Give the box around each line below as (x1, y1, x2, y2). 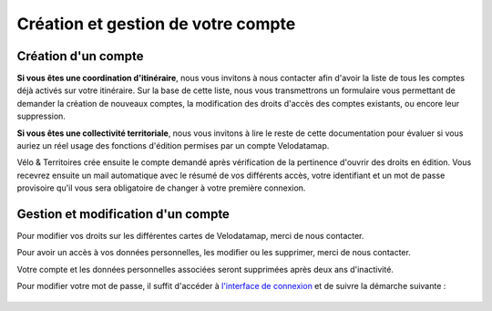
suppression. (16, 110, 66, 122)
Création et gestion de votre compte (16, 14, 296, 34)
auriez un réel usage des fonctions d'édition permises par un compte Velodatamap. (16, 140, 330, 151)
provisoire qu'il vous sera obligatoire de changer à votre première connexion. (16, 182, 306, 193)
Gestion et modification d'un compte (16, 206, 230, 222)
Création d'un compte (16, 48, 144, 64)
